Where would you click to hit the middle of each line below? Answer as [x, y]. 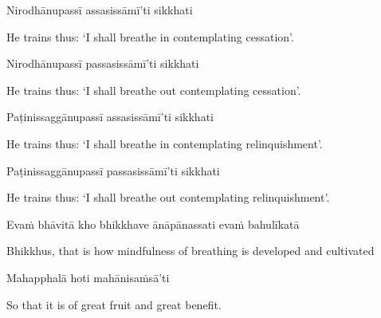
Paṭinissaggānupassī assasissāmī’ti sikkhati [110, 117]
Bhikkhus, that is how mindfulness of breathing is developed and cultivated [190, 251]
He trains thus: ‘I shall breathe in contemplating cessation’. [150, 36]
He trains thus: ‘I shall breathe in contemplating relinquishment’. [165, 143]
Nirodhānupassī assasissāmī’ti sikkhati [100, 10]
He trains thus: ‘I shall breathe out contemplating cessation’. [154, 90]
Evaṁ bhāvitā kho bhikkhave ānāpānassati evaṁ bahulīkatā [153, 224]
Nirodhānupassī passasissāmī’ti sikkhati [103, 63]
